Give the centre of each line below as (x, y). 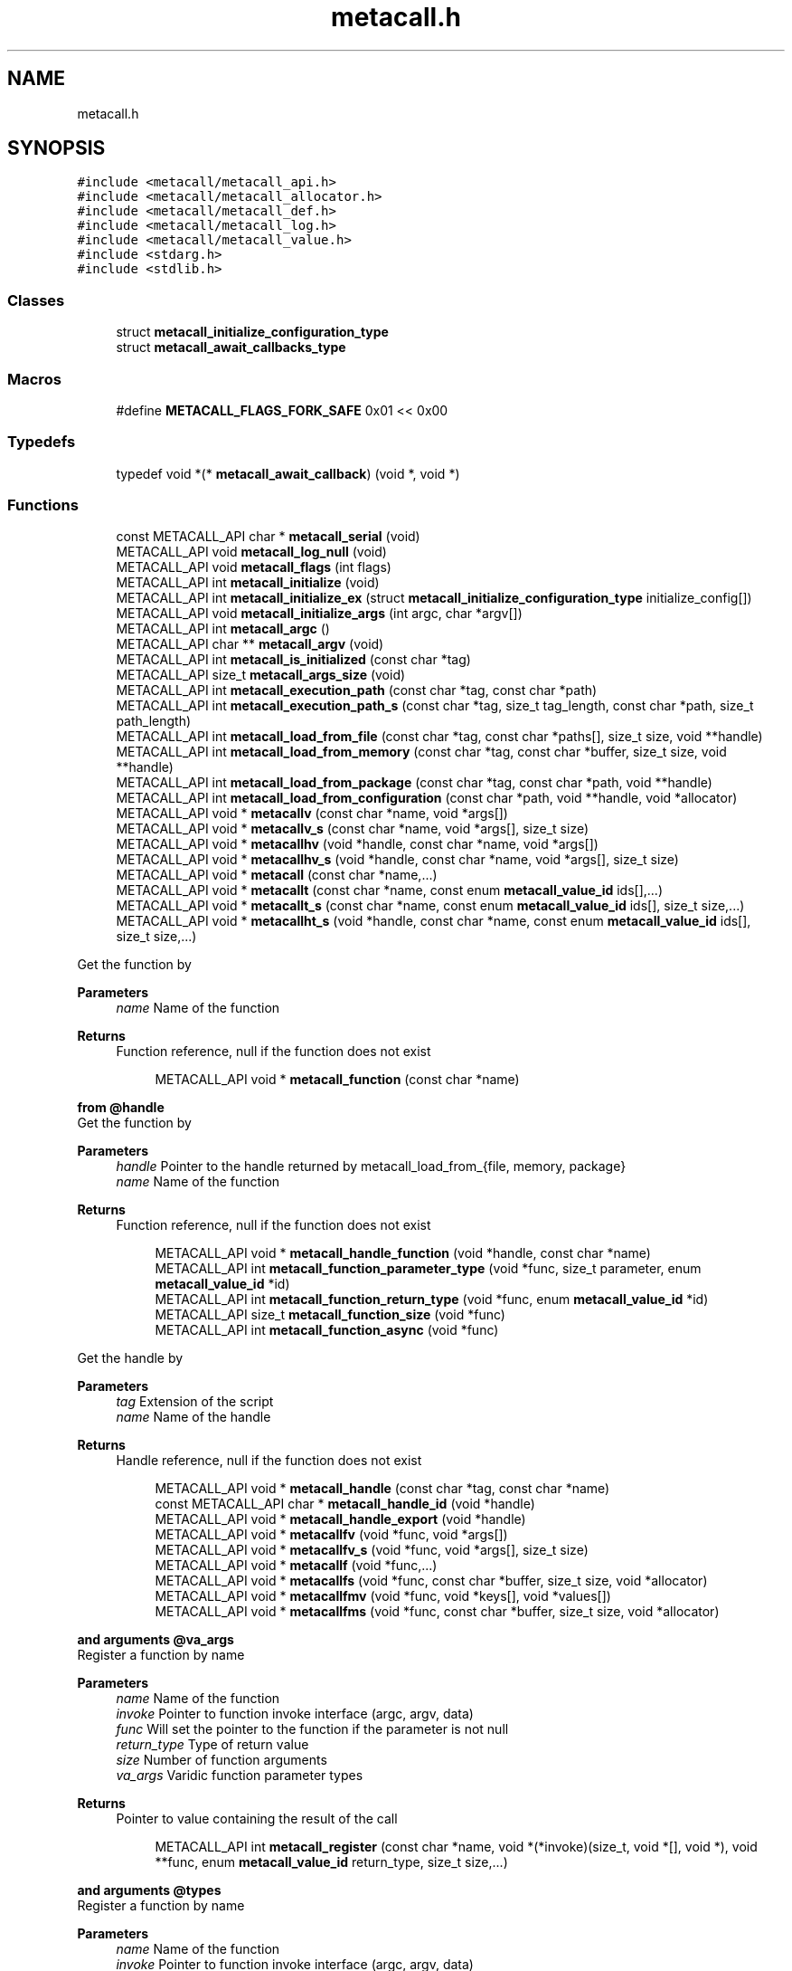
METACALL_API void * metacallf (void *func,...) (296, 1566)
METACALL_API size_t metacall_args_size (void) (261, 675)
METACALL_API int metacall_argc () (223, 629)
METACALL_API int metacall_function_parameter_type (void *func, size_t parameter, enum (428, 1269)
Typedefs (42, 442)
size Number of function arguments (222, 1760)
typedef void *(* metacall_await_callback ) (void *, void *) (288, 473)
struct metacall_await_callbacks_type (231, 348)
